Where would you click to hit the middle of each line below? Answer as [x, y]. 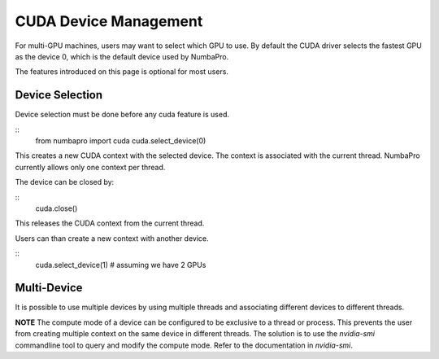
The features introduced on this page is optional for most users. [122, 72]
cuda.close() [57, 208]
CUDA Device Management [109, 21]
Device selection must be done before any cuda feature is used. [122, 115]
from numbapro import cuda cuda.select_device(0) [121, 141]
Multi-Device [49, 288]
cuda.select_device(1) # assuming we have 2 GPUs [121, 265]
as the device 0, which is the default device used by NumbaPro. [122, 56]
